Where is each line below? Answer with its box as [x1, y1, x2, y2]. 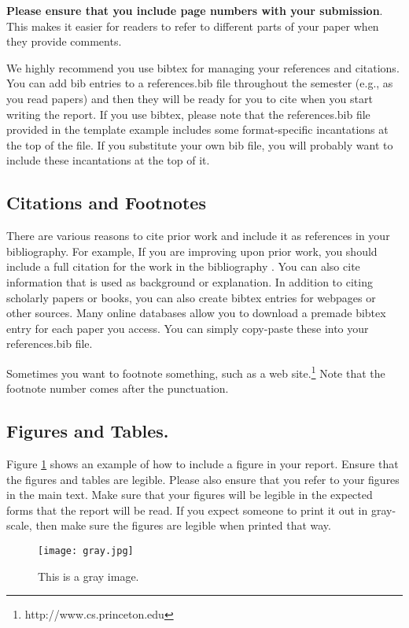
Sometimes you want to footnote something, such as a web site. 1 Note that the [6, 362, 385, 381]
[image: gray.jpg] [38, 545, 134, 556]
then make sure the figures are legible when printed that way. [35, 517, 331, 534]
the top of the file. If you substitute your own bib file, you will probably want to [6, 136, 393, 153]
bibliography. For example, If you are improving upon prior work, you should [6, 242, 378, 259]
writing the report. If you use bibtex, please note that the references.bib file [6, 105, 370, 122]
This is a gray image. [38, 567, 139, 584]
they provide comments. [6, 33, 122, 50]
